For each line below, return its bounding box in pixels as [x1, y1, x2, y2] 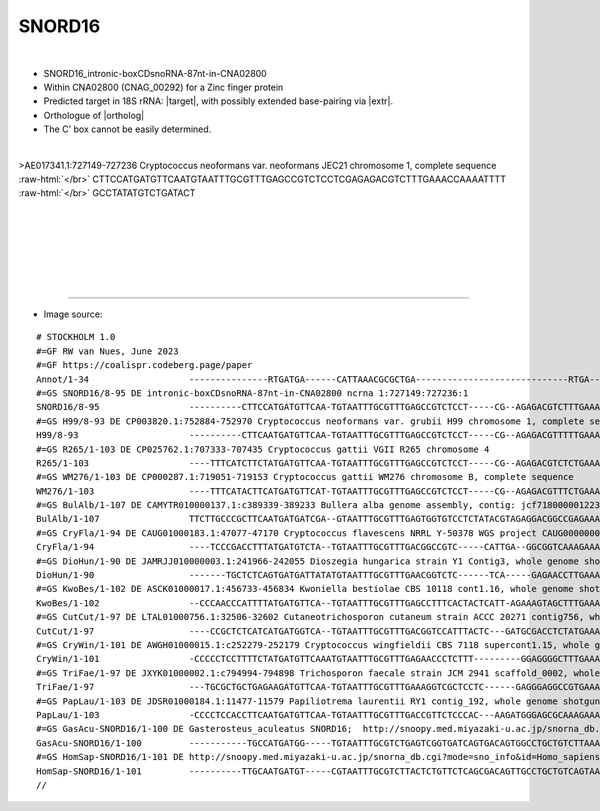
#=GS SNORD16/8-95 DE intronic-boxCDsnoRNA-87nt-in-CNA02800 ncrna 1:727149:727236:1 [36, 387, 469, 399]
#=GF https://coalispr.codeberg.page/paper [36, 360, 253, 371]
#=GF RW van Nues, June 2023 [36, 345, 179, 357]
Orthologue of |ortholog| [43, 109, 145, 121]
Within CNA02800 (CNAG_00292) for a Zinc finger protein [43, 81, 284, 93]
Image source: [43, 308, 103, 320]
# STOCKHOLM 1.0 [36, 331, 116, 343]
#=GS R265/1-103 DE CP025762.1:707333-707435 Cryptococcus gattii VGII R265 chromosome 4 [36, 443, 490, 455]
